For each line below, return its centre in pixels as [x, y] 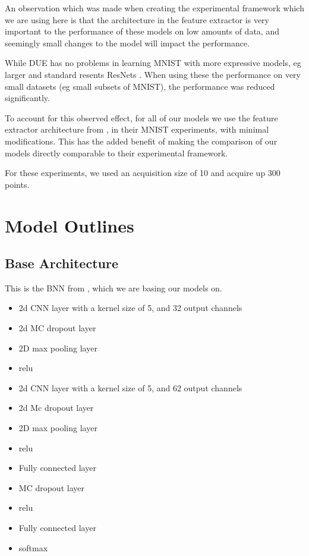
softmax [33, 547]
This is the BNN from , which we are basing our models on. [113, 288]
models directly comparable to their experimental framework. [116, 153]
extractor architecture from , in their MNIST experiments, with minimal [137, 129]
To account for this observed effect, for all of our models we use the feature [141, 117]
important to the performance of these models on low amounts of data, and [142, 31]
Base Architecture [62, 263]
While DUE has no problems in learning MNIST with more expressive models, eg [153, 63]
